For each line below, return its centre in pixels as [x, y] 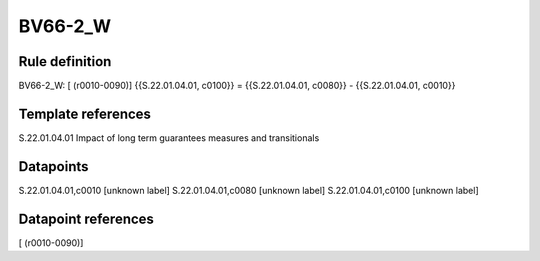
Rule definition [65, 61]
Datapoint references [86, 218]
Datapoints [53, 166]
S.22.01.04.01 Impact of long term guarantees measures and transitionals [169, 137]
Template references [85, 113]
